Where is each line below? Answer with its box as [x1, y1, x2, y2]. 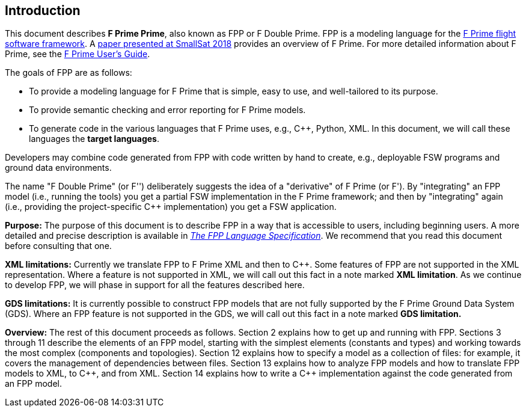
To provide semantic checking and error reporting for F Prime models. [29, 105, 306, 115]
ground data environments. [5, 162, 112, 173]
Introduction [5, 3, 81, 18]
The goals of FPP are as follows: [5, 67, 132, 78]
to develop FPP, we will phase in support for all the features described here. [5, 280, 305, 291]
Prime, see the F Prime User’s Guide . [5, 49, 150, 60]
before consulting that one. [5, 241, 112, 251]
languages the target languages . [29, 134, 160, 144]
